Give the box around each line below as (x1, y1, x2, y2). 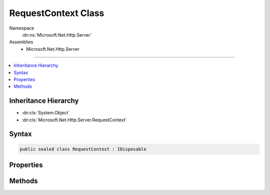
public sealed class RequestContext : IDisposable (19, 146, 147, 152)
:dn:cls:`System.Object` (21, 110, 70, 116)
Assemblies (9, 39, 33, 45)
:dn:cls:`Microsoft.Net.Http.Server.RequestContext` (21, 117, 127, 123)
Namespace (9, 25, 34, 31)
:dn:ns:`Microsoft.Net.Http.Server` (21, 32, 92, 38)
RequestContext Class (9, 8, 104, 19)
